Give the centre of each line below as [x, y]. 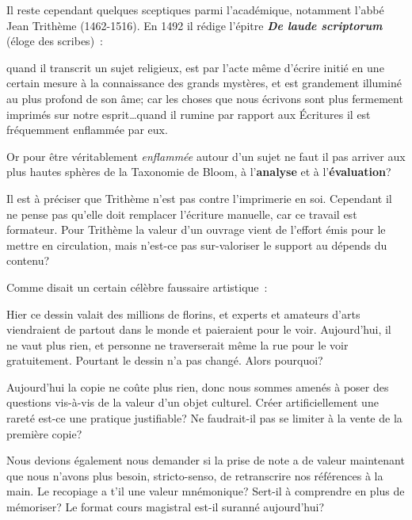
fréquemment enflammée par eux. [87, 130]
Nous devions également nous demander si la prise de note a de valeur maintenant [206, 460]
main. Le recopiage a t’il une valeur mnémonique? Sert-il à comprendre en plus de [206, 491]
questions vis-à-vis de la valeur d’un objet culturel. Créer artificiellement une [193, 402]
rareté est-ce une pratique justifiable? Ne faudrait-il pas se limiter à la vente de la [204, 418]
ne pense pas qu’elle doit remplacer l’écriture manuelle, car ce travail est [182, 214]
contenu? [28, 260]
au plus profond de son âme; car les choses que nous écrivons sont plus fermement [205, 98]
